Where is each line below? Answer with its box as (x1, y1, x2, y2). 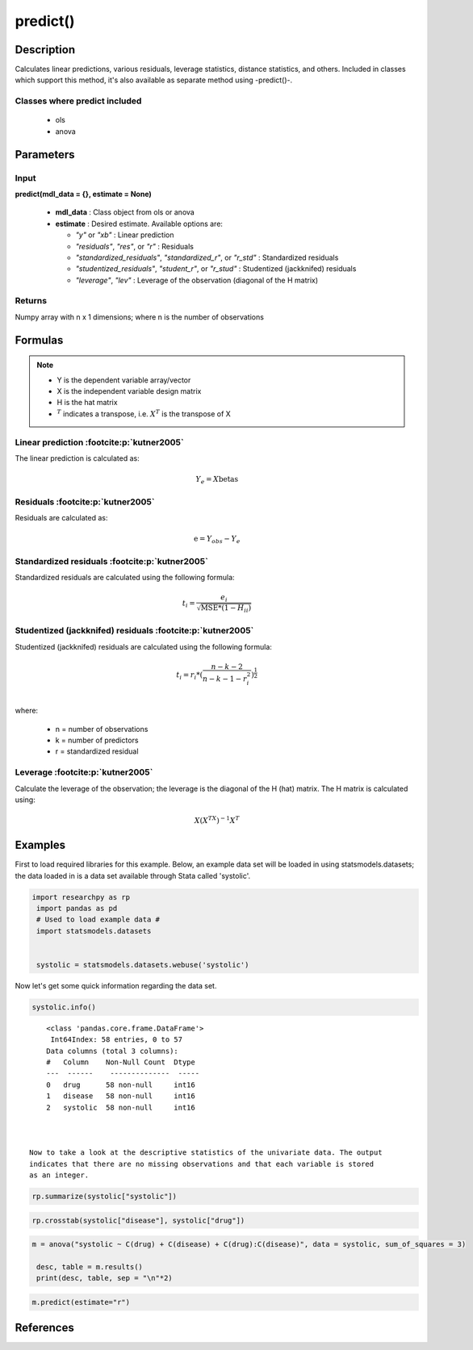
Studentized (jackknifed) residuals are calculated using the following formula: (15, 642, 272, 651)
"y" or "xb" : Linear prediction (75, 230, 174, 240)
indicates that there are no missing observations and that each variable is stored (29, 1159, 375, 1168)
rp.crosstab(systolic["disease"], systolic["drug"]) (31, 1215, 245, 1225)
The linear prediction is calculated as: (15, 453, 140, 463)
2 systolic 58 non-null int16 (45, 1102, 195, 1112)
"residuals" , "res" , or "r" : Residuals (75, 241, 194, 251)
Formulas (15, 333, 64, 347)
